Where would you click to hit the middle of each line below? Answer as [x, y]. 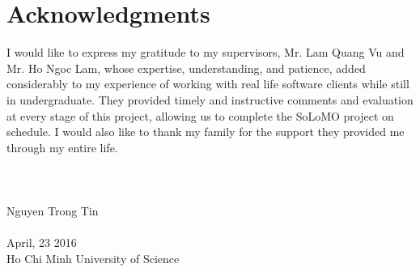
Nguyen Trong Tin [53, 211]
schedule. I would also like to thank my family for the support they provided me [206, 132]
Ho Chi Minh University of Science [93, 258]
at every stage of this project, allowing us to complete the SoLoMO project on [200, 115]
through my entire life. [62, 147]
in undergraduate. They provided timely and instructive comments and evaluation [210, 99]
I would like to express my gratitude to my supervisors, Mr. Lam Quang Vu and [206, 52]
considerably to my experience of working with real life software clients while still [208, 84]
